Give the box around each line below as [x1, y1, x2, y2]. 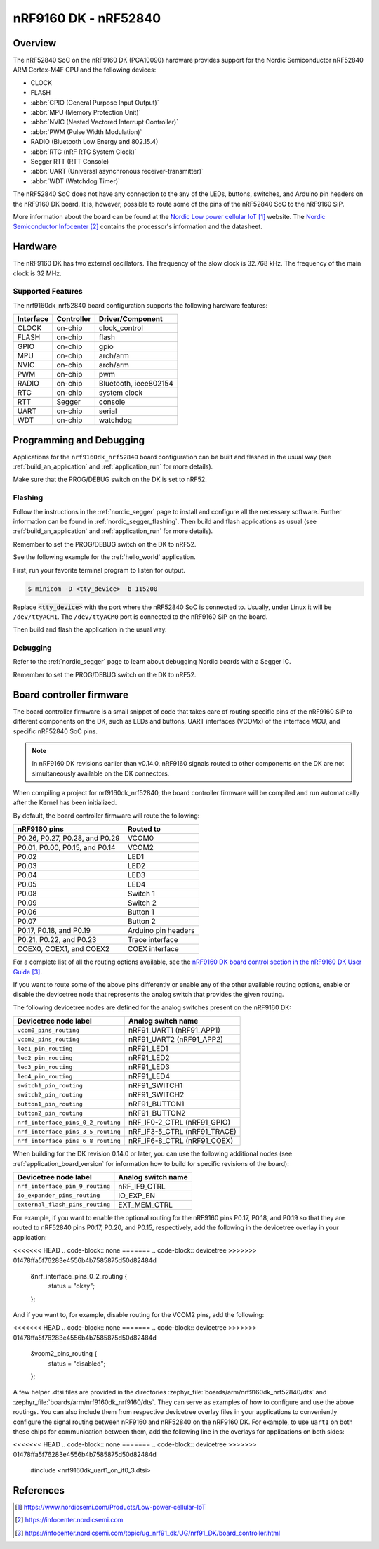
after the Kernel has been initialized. [13, 798, 117, 807]
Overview [13, 37, 57, 49]
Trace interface [127, 935, 178, 945]
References [13, 1484, 65, 1496]
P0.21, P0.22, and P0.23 [17, 935, 97, 945]
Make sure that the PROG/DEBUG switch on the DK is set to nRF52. [13, 475, 207, 484]
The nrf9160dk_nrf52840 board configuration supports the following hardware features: [13, 301, 268, 309]
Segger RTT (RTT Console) [30, 157, 109, 165]
